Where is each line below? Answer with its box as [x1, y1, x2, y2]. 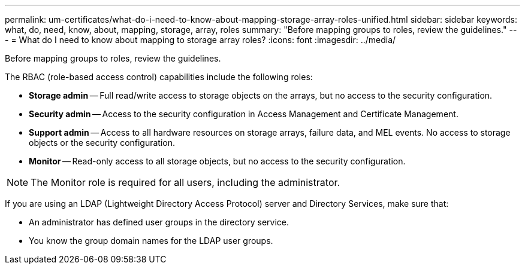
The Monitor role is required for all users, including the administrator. [31, 176, 340, 188]
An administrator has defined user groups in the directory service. [29, 217, 289, 227]
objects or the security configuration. [29, 137, 176, 148]
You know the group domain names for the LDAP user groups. [29, 236, 273, 246]
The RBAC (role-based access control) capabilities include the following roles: [5, 72, 313, 82]
